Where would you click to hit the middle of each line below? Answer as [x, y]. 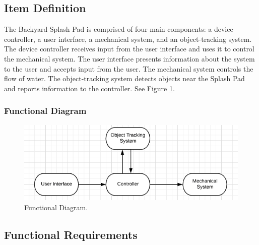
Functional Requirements [71, 234]
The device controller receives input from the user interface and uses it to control [129, 49]
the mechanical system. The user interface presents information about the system [129, 58]
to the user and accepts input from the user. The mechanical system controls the [129, 68]
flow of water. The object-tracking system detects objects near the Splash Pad [124, 78]
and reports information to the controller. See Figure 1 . [89, 88]
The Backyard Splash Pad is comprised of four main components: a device [119, 29]
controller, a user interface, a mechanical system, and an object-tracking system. [128, 39]
